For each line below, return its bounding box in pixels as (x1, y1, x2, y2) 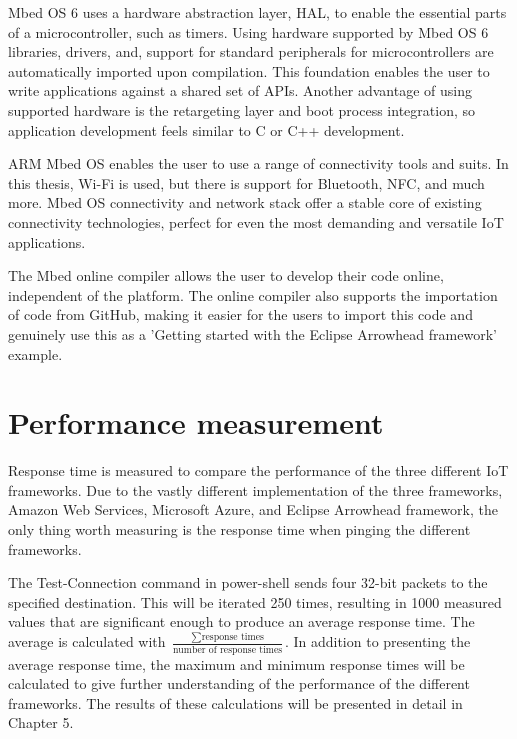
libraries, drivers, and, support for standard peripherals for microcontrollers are (8, 41, 494, 62)
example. (8, 343, 63, 364)
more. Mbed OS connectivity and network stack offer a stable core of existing (8, 192, 482, 213)
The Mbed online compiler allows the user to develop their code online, (8, 265, 444, 286)
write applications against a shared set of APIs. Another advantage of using (8, 80, 472, 101)
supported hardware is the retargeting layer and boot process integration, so (8, 99, 475, 120)
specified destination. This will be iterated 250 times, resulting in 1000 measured (8, 591, 502, 612)
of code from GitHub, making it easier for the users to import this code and (8, 304, 473, 325)
